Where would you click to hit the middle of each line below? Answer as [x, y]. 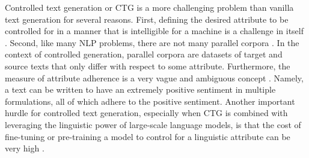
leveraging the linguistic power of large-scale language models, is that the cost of [153, 124]
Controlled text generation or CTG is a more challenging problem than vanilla [149, 7]
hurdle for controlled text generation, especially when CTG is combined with [146, 113]
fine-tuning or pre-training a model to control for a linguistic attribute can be [148, 136]
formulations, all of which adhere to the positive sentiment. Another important [150, 101]
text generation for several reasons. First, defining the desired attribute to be [147, 19]
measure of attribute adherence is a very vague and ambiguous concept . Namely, [154, 78]
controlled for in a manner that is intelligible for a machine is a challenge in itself [154, 31]
